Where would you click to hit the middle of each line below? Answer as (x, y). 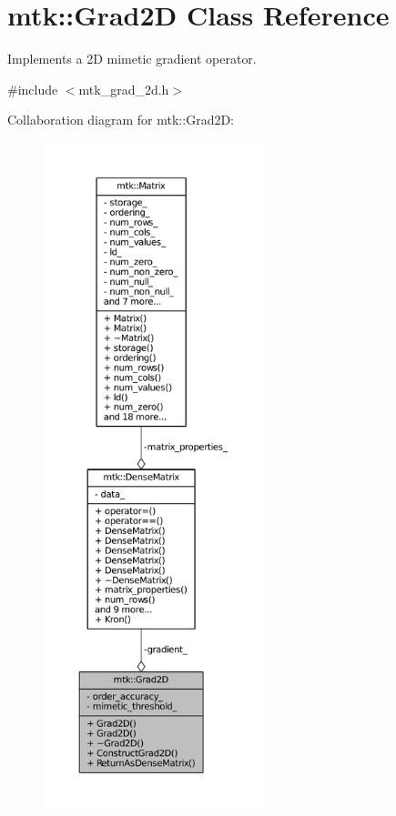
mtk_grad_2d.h (124, 89)
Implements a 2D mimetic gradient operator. (132, 59)
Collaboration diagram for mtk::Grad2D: (121, 120)
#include (33, 89)
